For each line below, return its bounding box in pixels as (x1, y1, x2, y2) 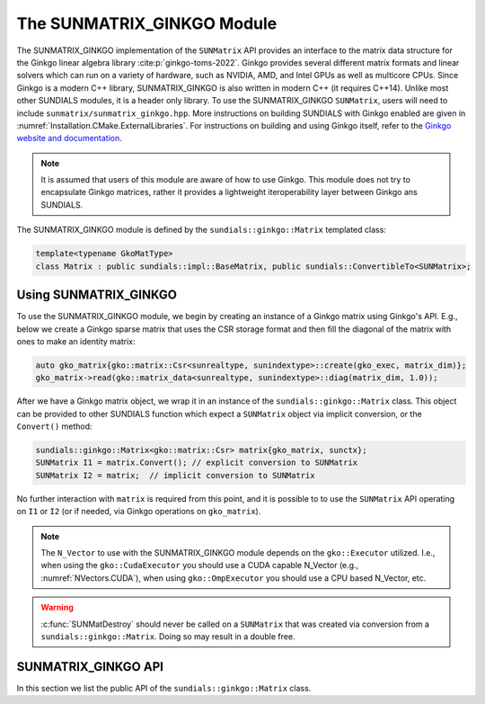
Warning (40, 602, 74, 613)
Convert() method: (16, 421, 93, 432)
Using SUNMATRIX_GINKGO (16, 288, 177, 303)
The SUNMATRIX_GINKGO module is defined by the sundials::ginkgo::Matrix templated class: (16, 225, 386, 236)
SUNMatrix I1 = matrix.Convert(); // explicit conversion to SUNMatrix (35, 458, 358, 468)
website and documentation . (16, 133, 123, 144)
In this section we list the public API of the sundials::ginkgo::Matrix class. (16, 682, 312, 693)
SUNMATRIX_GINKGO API (16, 659, 163, 674)
